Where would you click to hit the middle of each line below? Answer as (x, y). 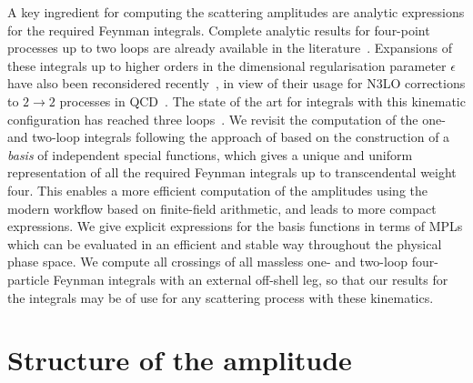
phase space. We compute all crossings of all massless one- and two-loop (208, 262)
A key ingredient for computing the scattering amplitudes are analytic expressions (236, 12)
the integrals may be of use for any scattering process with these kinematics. (221, 297)
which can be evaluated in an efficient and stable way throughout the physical (225, 243)
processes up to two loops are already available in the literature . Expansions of (230, 48)
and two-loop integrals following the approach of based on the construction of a (229, 137)
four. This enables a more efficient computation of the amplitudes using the (217, 190)
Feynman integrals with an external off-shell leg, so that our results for (251, 279)
